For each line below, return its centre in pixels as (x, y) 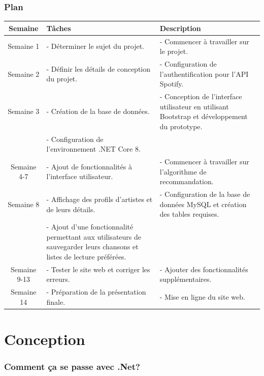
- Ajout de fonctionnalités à (89, 166)
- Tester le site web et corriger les (98, 269)
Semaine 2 (24, 74)
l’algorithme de (183, 171)
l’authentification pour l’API (204, 74)
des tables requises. (189, 214)
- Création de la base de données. (98, 111)
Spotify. (172, 84)
